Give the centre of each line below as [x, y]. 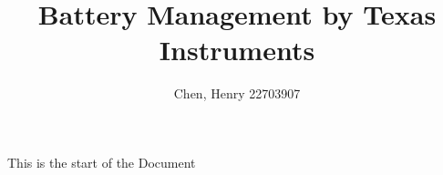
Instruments [237, 50]
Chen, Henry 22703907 [237, 93]
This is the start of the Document [102, 162]
